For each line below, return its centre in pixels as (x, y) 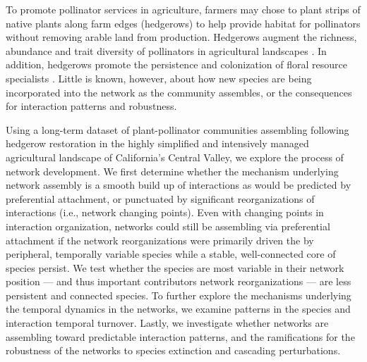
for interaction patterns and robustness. (91, 106)
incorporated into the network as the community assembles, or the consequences (179, 92)
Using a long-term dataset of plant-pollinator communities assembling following (178, 129)
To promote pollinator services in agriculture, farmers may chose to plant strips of (183, 9)
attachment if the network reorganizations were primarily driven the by (160, 240)
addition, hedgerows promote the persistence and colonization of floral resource (176, 64)
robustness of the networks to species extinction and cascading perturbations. (173, 350)
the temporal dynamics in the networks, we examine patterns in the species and (178, 309)
